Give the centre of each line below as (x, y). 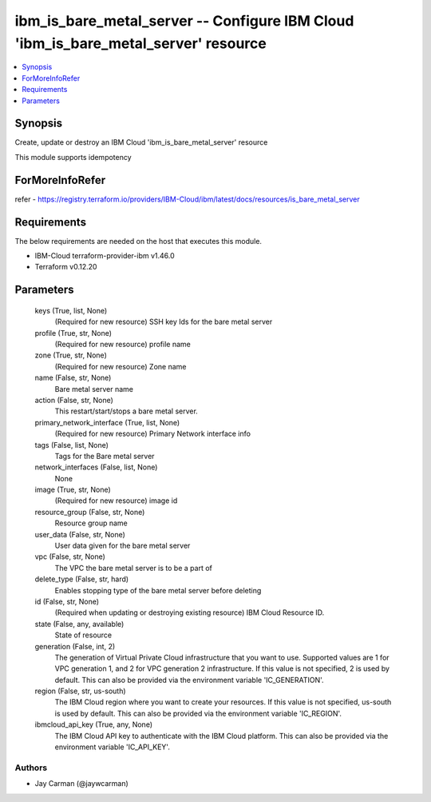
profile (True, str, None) (73, 333)
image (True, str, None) (73, 490)
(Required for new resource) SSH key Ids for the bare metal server (164, 322)
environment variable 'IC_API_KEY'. (113, 747)
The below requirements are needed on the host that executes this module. (138, 241)
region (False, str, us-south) (81, 691)
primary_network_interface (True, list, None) (107, 422)
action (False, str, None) (74, 400)
